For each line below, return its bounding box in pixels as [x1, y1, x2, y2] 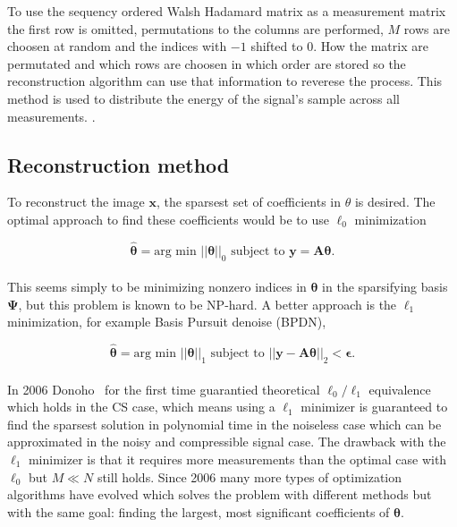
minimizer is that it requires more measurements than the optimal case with [28, 449, 447, 468]
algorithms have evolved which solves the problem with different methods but [7, 485, 432, 504]
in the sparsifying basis [322, 277, 448, 296]
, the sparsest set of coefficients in [156, 192, 342, 211]
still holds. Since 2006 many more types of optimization [97, 467, 402, 486]
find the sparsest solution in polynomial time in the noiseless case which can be [7, 414, 442, 433]
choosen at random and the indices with [7, 37, 227, 55]
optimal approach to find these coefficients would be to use [7, 209, 329, 228]
